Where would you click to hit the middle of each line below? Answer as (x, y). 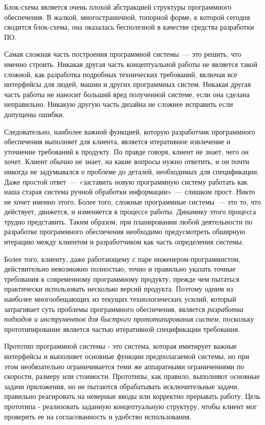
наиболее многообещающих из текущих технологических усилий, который (120, 299)
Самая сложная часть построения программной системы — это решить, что (123, 54)
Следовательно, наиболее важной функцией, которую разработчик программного (130, 131)
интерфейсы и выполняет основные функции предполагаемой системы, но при (127, 356)
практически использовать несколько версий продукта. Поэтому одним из (119, 289)
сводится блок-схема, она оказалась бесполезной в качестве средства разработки (129, 27)
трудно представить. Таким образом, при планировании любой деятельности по (128, 221)
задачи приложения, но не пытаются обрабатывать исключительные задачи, (122, 386)
